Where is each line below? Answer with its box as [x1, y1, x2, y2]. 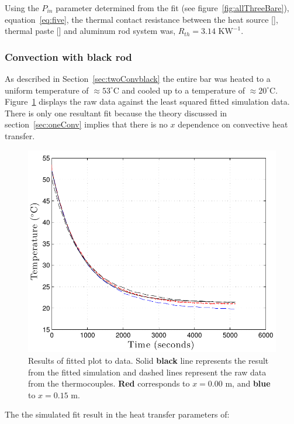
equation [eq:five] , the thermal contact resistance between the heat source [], [5, 13, 278, 25]
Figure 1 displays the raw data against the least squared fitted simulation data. [5, 95, 290, 108]
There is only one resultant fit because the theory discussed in [5, 106, 227, 119]
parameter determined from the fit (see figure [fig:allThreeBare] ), [56, 2, 289, 13]
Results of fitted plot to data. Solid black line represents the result [28, 354, 269, 366]
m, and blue [225, 377, 271, 389]
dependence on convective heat [178, 118, 288, 130]
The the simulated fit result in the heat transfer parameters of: [5, 408, 230, 420]
